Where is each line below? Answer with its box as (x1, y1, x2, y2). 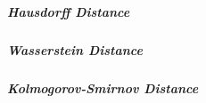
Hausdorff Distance (7, 2, 130, 20)
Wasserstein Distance (7, 40, 143, 59)
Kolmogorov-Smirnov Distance (7, 78, 199, 97)
